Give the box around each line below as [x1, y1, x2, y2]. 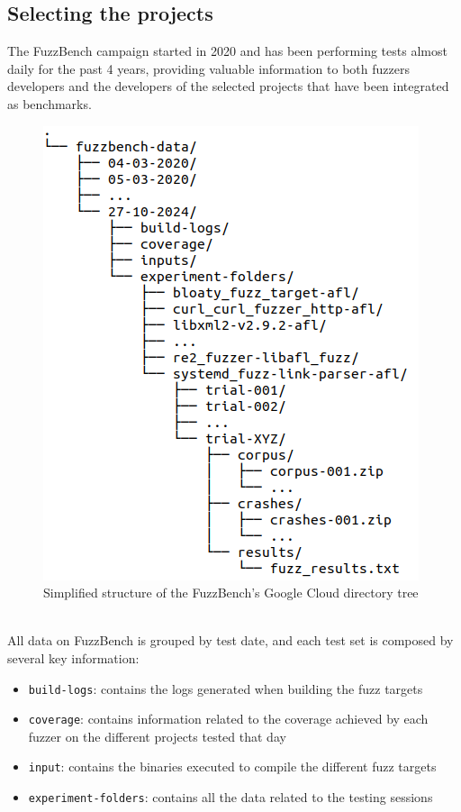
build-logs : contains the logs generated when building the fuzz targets [28, 679, 423, 698]
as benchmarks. [7, 94, 92, 113]
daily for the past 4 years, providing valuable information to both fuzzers [7, 59, 410, 78]
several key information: [7, 648, 140, 667]
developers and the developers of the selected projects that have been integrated [7, 77, 449, 96]
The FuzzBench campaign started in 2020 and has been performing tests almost [7, 41, 447, 60]
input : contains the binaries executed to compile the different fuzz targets [28, 757, 437, 776]
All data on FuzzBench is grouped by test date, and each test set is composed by [7, 631, 454, 650]
